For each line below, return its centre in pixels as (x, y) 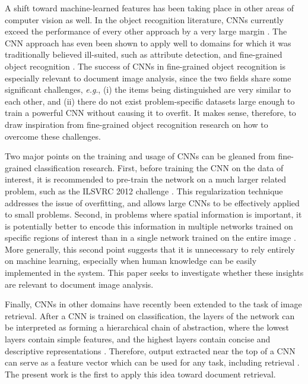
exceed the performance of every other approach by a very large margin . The (146, 31)
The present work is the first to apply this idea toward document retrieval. (140, 374)
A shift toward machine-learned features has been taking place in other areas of (149, 8)
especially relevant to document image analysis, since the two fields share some (148, 78)
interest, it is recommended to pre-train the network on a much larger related (146, 179)
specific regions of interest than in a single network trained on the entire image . (150, 237)
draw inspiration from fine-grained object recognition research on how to (136, 124)
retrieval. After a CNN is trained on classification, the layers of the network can (150, 315)
